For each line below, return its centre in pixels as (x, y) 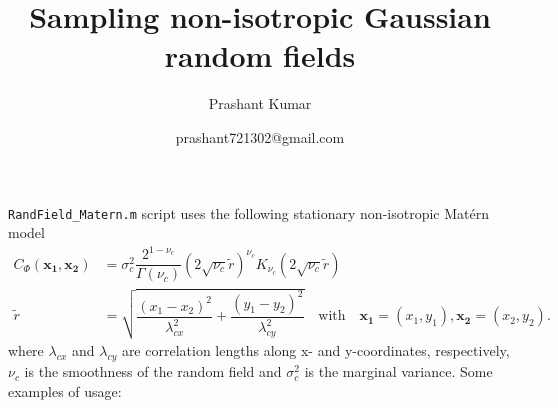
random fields (260, 55)
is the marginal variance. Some (398, 371)
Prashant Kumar (260, 103)
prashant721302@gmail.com (260, 136)
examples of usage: (65, 390)
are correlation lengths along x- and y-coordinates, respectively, (315, 350)
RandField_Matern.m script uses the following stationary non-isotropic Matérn (248, 212)
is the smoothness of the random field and (153, 371)
